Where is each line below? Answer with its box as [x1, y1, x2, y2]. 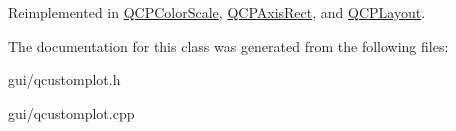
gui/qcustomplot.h [8, 69, 121, 90]
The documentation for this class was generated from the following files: [8, 35, 449, 56]
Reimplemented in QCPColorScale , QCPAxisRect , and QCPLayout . [8, 2, 426, 22]
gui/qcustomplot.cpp [8, 102, 135, 123]
